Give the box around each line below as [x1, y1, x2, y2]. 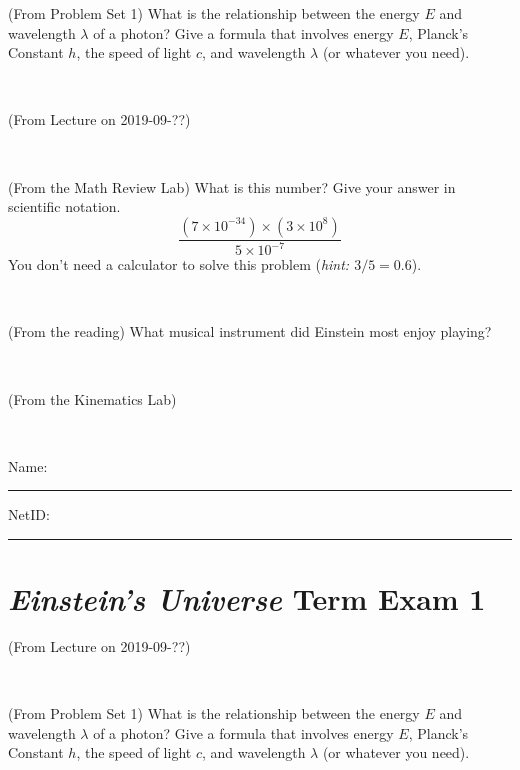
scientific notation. [8, 196, 121, 217]
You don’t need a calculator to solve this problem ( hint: [8, 254, 350, 275]
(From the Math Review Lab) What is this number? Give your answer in [8, 176, 456, 197]
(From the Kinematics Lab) [8, 388, 177, 409]
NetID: [8, 504, 50, 525]
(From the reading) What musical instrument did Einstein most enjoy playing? [8, 321, 492, 342]
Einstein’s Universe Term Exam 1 [8, 578, 486, 620]
